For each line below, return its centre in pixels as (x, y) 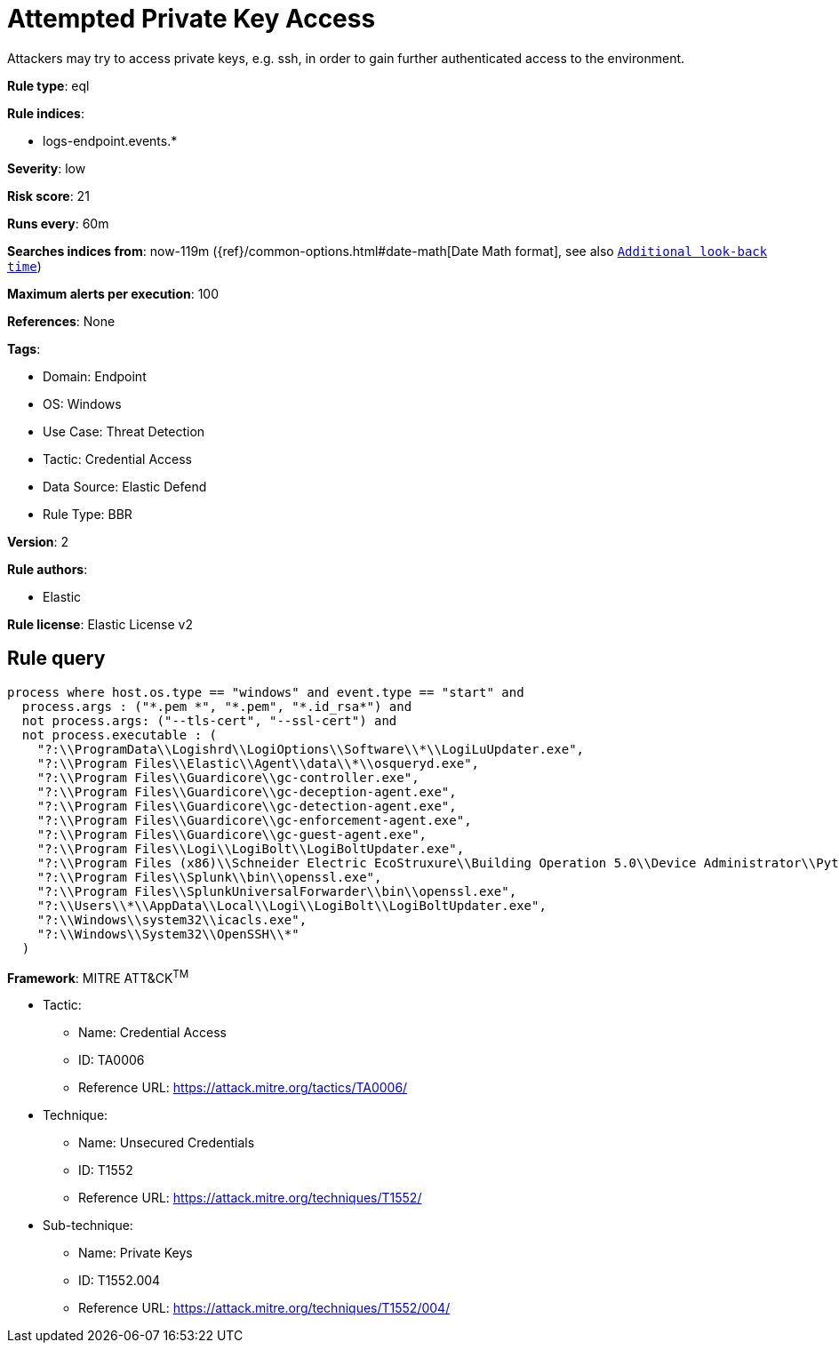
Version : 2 (38, 541)
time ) (24, 266)
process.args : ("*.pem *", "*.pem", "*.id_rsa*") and (217, 706)
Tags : (24, 348)
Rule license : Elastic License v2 (100, 624)
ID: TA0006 (112, 1060)
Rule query (56, 659)
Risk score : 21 (48, 196)
